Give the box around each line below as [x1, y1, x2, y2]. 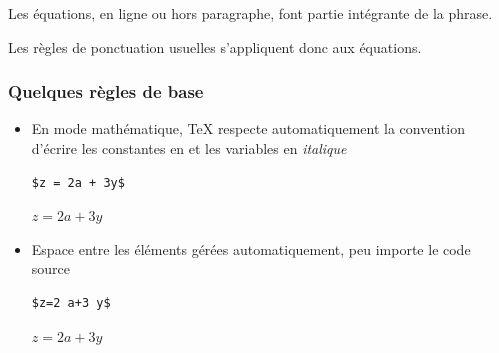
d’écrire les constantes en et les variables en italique [31, 138, 347, 158]
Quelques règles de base [8, 79, 204, 104]
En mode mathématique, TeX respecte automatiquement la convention [31, 118, 465, 139]
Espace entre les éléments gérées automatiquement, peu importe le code [31, 238, 471, 259]
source [31, 258, 71, 279]
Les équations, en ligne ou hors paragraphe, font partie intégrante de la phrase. [8, 3, 493, 23]
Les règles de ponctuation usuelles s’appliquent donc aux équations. [8, 36, 422, 57]
